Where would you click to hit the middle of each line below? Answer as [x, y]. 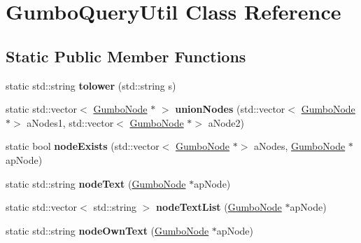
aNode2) [226, 122]
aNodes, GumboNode [300, 146]
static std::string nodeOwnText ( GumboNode [107, 230]
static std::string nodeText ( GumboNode [96, 183]
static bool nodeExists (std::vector [83, 146]
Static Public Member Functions [126, 56]
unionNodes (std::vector [230, 109]
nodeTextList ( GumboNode [219, 207]
